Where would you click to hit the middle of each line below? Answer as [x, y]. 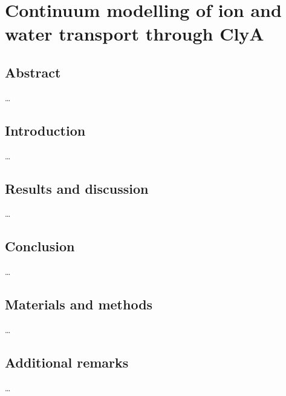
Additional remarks [67, 362]
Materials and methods [79, 304]
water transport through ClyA [135, 34]
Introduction [45, 130]
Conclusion [40, 246]
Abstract [33, 72]
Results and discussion [77, 188]
